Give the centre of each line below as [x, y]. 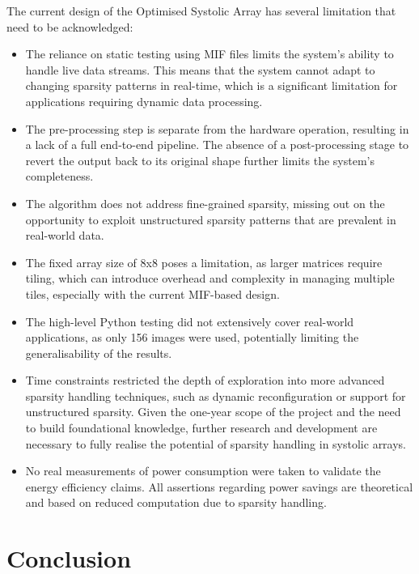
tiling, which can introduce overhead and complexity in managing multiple [210, 278]
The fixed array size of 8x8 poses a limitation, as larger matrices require [204, 262]
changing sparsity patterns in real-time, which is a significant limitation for [212, 85]
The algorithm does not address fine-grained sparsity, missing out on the [205, 203]
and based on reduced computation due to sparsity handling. [176, 502]
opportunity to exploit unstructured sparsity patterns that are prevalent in [211, 219]
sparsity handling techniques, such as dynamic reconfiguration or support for [216, 395]
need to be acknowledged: [70, 26]
